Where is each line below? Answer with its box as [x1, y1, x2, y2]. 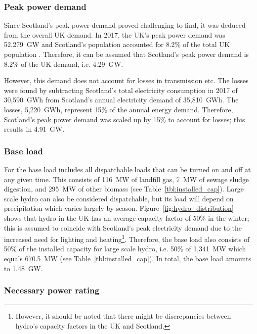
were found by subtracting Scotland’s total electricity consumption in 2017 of [4, 85, 238, 95]
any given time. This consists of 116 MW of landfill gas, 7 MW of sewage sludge [4, 174, 249, 184]
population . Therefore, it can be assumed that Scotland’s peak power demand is [4, 49, 249, 59]
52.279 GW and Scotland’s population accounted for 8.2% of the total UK [4, 39, 230, 49]
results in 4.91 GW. [4, 124, 65, 134]
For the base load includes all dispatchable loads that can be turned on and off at [4, 164, 251, 174]
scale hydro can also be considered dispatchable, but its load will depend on [4, 193, 234, 203]
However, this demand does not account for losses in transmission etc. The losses [4, 75, 249, 86]
